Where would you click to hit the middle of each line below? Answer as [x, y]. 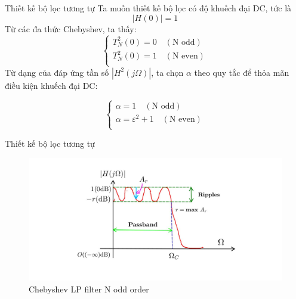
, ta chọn [167, 72]
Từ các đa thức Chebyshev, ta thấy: [71, 28]
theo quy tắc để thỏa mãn [242, 72]
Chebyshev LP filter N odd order [89, 289]
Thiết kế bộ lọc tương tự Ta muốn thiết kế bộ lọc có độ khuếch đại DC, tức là [148, 8]
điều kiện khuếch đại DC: [51, 85]
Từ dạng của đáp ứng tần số [57, 72]
